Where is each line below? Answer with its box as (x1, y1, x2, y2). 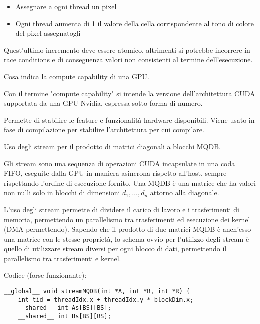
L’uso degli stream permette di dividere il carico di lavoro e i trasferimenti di (4, 204, 239, 214)
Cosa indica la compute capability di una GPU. (4, 71, 149, 81)
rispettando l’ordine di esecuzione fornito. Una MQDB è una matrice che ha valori (4, 177, 256, 188)
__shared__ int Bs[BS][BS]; (18, 313, 111, 320)
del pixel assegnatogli (15, 28, 81, 38)
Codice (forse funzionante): (4, 270, 87, 280)
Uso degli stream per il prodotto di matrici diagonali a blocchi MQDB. (4, 141, 221, 151)
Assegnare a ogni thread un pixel (15, 1, 117, 11)
